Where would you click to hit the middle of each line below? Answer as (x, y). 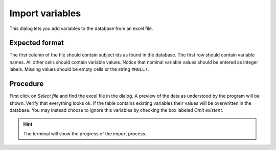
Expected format (37, 43)
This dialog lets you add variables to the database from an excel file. (81, 28)
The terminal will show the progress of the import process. (85, 133)
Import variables (45, 13)
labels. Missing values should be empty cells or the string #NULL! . (79, 69)
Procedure (27, 84)
